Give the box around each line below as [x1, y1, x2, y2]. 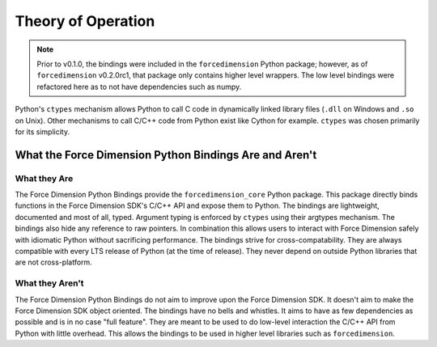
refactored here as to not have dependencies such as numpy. [36, 82, 242, 91]
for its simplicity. [15, 126, 70, 137]
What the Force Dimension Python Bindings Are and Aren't [15, 148, 317, 162]
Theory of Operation [15, 12, 155, 30]
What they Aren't [15, 277, 84, 289]
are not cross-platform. [15, 257, 92, 267]
